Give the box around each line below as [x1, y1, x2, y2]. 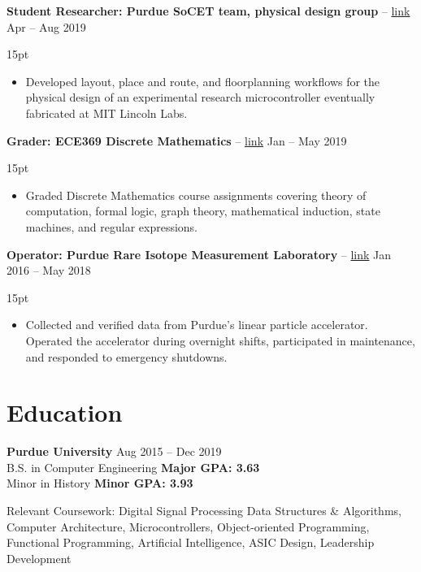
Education [7, 396, 123, 429]
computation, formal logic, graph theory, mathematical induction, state [25, 202, 380, 219]
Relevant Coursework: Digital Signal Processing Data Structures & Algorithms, [7, 502, 401, 518]
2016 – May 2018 [7, 262, 91, 279]
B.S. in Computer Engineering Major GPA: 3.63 [7, 458, 260, 475]
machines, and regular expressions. [25, 218, 197, 235]
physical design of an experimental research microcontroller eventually [25, 89, 375, 106]
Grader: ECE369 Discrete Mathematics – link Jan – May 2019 [7, 132, 347, 149]
